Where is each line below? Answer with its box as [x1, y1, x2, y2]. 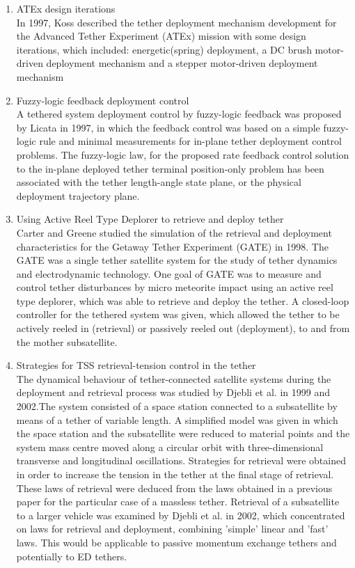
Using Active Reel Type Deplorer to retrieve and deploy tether [16, 212, 284, 226]
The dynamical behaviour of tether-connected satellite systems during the [16, 371, 331, 386]
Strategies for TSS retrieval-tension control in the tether [16, 358, 256, 372]
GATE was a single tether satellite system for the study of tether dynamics [16, 253, 338, 267]
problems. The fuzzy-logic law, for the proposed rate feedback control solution [16, 147, 349, 161]
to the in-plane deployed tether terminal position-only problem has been [16, 161, 324, 175]
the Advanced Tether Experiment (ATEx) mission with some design [16, 29, 306, 43]
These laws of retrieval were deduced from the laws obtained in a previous [16, 480, 333, 495]
